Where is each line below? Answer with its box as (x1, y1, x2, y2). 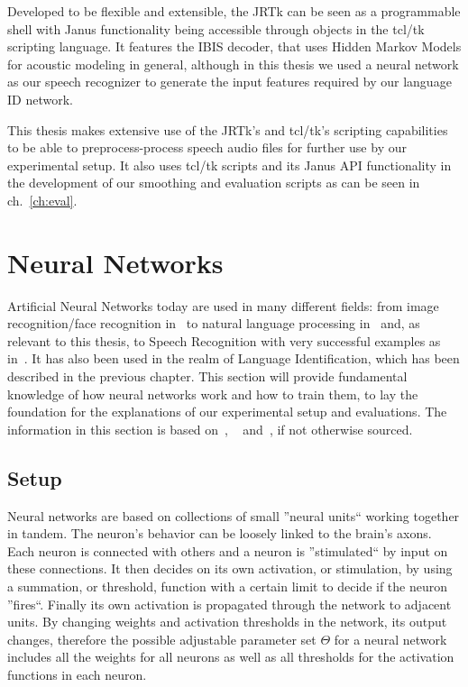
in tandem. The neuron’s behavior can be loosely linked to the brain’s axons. (7, 524, 432, 543)
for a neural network (334, 629, 447, 648)
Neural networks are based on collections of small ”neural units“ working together (7, 506, 460, 525)
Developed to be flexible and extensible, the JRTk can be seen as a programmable (7, 2, 461, 20)
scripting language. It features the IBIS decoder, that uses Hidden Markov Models (7, 37, 462, 56)
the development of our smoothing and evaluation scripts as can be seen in (7, 173, 420, 192)
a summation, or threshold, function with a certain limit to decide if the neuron (7, 576, 448, 595)
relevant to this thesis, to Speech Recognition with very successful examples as (7, 331, 441, 350)
